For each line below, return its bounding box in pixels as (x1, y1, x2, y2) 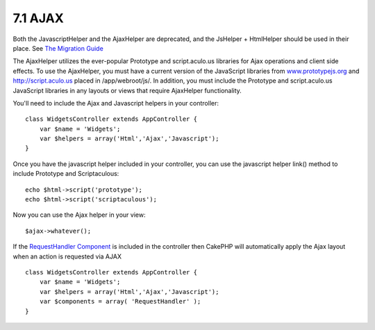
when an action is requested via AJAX (12, 252, 122, 261)
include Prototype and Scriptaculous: (12, 170, 119, 178)
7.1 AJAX (12, 10, 64, 26)
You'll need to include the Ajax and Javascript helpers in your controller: (12, 99, 219, 107)
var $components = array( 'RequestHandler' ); (39, 297, 201, 306)
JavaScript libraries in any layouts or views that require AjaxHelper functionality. (12, 86, 242, 94)
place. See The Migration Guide (12, 44, 103, 52)
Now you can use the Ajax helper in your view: (12, 211, 146, 219)
